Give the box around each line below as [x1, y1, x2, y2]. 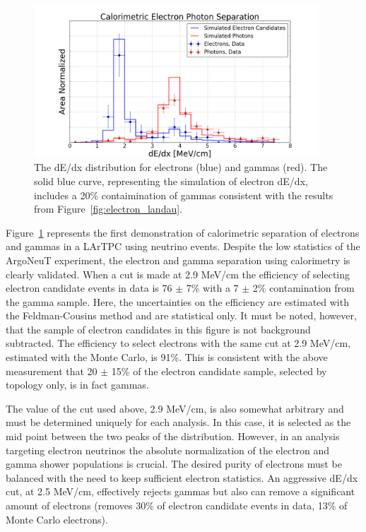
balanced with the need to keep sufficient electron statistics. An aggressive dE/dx [6, 470, 358, 485]
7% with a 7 [186, 280, 239, 295]
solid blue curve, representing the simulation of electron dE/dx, [34, 173, 308, 188]
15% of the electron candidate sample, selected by [111, 363, 327, 378]
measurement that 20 [6, 363, 98, 378]
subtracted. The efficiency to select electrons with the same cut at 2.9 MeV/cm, [6, 336, 350, 350]
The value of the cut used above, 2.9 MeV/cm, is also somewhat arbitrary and [6, 401, 344, 415]
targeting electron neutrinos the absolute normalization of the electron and [6, 442, 330, 457]
